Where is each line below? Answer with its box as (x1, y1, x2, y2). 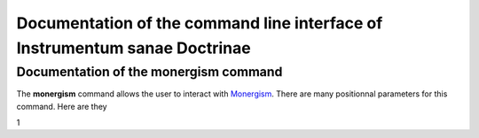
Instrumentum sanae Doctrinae (16, 38, 252, 57)
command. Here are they (16, 101, 107, 111)
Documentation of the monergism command (16, 64, 283, 80)
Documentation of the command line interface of (16, 13, 383, 33)
